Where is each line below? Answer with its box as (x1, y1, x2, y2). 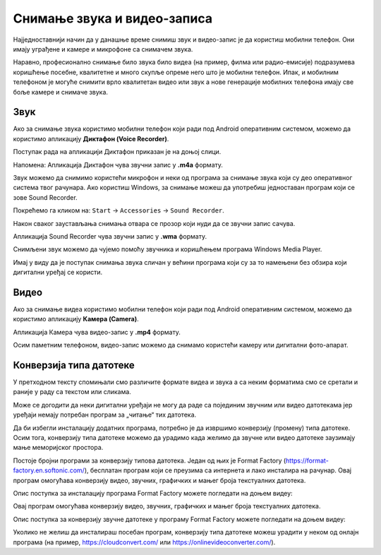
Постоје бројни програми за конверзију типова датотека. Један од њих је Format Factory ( (13, 456, 286, 465)
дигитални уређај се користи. (13, 268, 103, 277)
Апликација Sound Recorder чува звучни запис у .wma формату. (13, 232, 207, 240)
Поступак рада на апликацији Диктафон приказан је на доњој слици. (13, 148, 222, 156)
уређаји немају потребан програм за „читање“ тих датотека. (13, 410, 197, 419)
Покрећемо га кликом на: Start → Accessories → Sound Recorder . (13, 206, 225, 215)
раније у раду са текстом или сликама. (13, 388, 132, 396)
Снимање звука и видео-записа (13, 11, 213, 26)
